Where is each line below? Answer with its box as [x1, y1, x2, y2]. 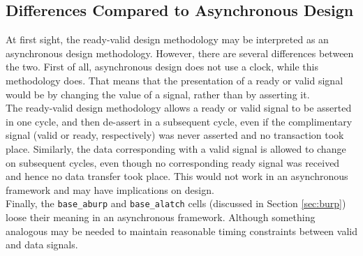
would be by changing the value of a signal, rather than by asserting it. [6, 86, 310, 101]
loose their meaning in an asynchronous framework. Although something [6, 209, 316, 224]
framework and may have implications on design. [6, 182, 214, 197]
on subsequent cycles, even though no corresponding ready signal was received [6, 155, 340, 170]
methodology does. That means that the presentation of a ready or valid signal [6, 73, 343, 87]
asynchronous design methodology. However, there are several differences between [6, 45, 354, 60]
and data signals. [6, 237, 78, 252]
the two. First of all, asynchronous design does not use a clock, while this [6, 59, 319, 74]
